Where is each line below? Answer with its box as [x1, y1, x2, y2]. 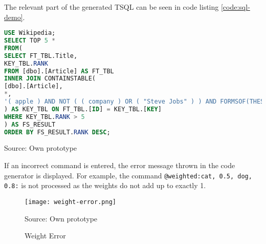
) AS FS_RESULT [4, 120, 56, 128]
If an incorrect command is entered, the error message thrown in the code [4, 160, 235, 171]
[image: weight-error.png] [25, 198, 116, 206]
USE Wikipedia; [4, 29, 56, 37]
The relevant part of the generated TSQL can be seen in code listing [4, 2, 219, 12]
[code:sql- [220, 2, 250, 12]
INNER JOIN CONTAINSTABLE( [4, 75, 96, 83]
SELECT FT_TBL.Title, [4, 52, 78, 59]
